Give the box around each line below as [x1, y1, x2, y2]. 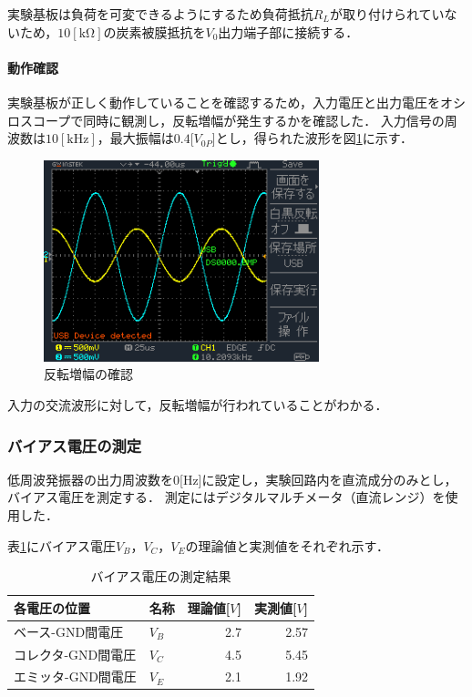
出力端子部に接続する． [218, 22, 359, 41]
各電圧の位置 [14, 598, 90, 617]
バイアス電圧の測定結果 [90, 567, 231, 586]
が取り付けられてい [329, 5, 445, 23]
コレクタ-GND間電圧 [14, 644, 137, 663]
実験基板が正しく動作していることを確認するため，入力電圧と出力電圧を [7, 92, 440, 111]
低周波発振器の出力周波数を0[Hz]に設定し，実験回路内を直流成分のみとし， [7, 469, 457, 488]
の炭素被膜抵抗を [103, 22, 206, 41]
